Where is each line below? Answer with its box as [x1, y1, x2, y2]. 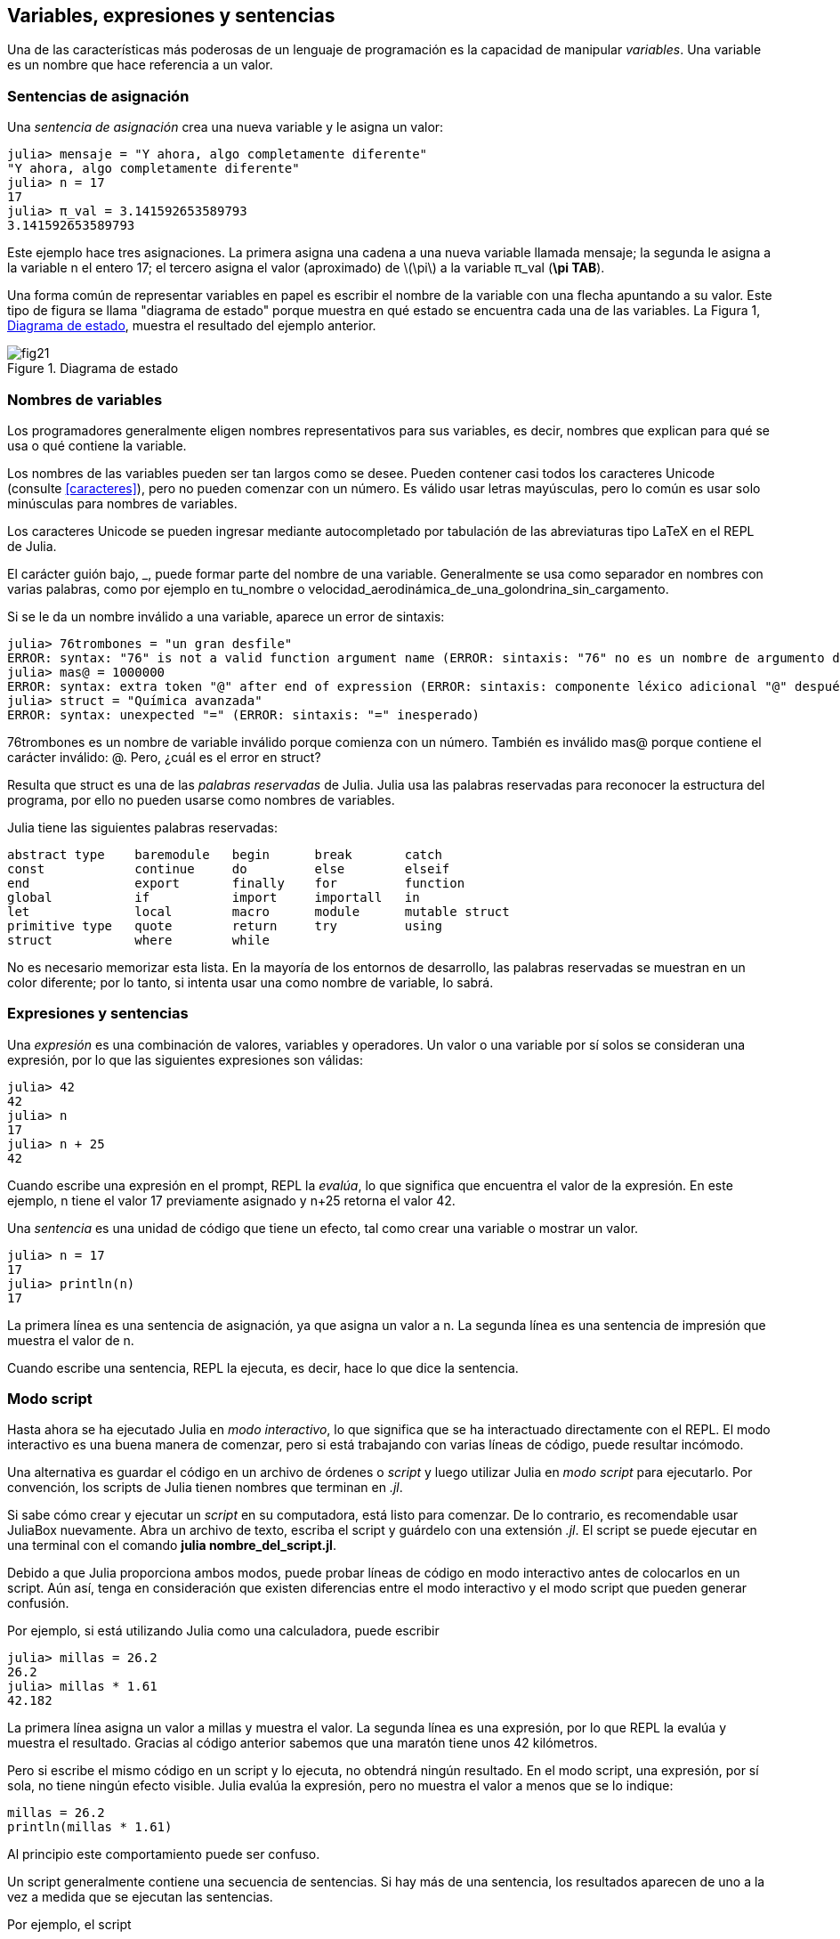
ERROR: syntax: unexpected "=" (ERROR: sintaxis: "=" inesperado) [7, 707, 481, 722]
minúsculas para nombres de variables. [7, 495, 238, 511]
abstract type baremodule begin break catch [7, 847, 442, 862]
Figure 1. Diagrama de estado [7, 361, 179, 377]
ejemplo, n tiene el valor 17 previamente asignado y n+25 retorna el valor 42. [7, 1192, 456, 1208]
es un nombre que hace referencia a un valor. [7, 57, 273, 73]
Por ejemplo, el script [7, 1917, 132, 1933]
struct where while [7, 932, 271, 947]
